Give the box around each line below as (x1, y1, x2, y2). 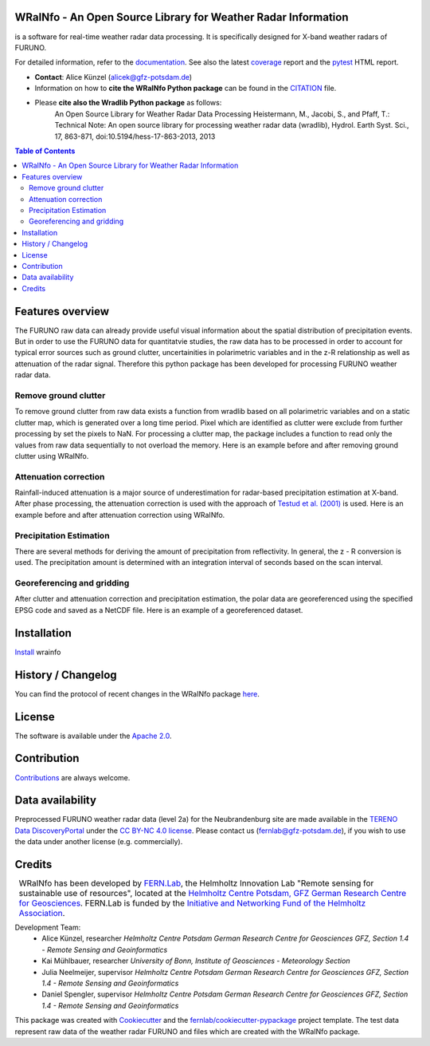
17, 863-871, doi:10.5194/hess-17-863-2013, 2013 (54, 132, 216, 141)
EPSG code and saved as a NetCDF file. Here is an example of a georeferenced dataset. (14, 605, 303, 614)
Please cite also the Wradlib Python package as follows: (34, 98, 222, 108)
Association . (18, 908, 65, 919)
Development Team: (14, 922, 81, 933)
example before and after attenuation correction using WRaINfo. (14, 510, 225, 519)
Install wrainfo (14, 647, 61, 657)
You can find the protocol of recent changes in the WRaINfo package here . (14, 689, 260, 698)
